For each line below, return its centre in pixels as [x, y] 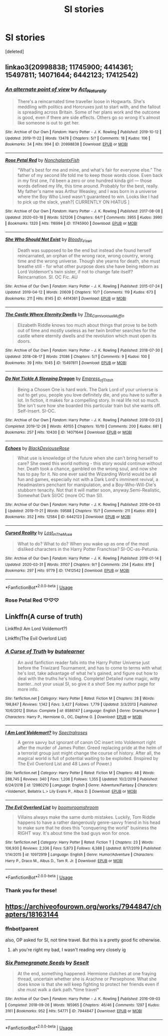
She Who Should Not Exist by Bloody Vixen [49, 240]
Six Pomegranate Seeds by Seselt [47, 963]
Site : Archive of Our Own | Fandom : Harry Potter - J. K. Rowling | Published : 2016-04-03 [83, 505]
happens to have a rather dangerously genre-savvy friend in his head [89, 822]
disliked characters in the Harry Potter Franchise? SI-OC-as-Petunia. [88, 549]
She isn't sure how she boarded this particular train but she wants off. [89, 406]
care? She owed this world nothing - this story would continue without [90, 463]
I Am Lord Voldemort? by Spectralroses [46, 733]
